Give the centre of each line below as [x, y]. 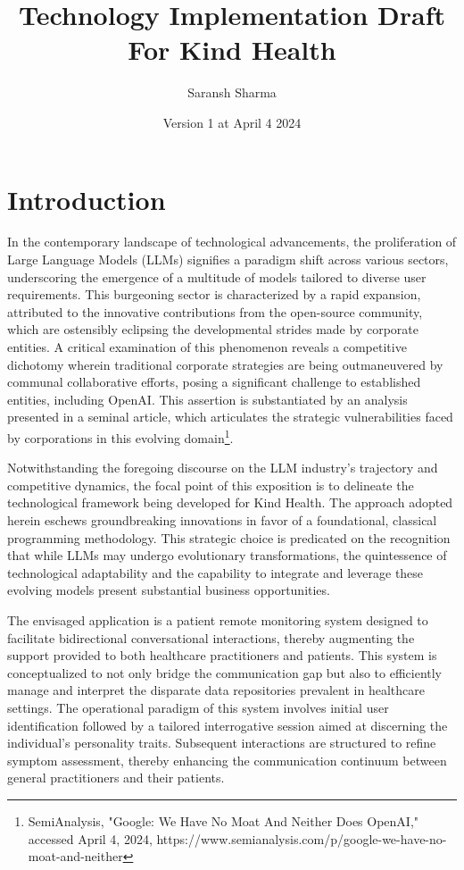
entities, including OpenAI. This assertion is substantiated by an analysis [207, 399]
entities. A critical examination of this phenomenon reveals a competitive [207, 347]
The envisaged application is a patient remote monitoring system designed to [218, 619]
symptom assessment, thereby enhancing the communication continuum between [227, 760]
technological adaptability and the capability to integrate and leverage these [215, 572]
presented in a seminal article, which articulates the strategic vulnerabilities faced [230, 417]
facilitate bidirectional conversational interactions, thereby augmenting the [211, 637]
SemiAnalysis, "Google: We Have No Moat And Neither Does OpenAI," [224, 820]
